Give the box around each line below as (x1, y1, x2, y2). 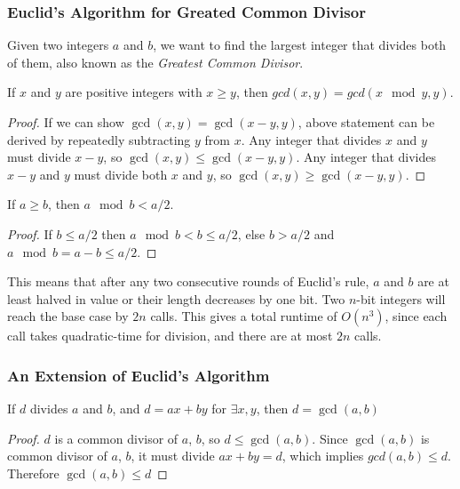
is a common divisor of (54, 429, 178, 447)
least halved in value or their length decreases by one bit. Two (7, 289, 345, 308)
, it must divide (131, 446, 215, 465)
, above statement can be (297, 113, 435, 131)
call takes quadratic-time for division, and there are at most (7, 326, 333, 345)
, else (237, 224, 266, 243)
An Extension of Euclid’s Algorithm (7, 364, 270, 386)
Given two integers (7, 36, 109, 54)
